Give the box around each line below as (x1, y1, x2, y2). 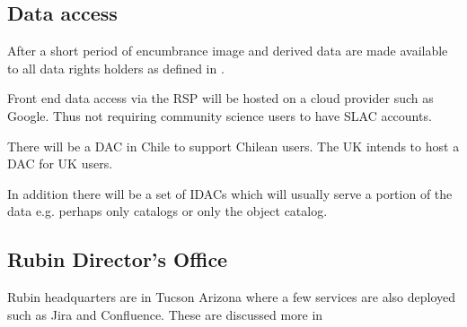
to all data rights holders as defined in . (7, 58, 225, 77)
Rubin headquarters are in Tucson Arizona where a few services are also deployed (7, 288, 455, 306)
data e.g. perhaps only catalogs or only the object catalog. (7, 202, 328, 220)
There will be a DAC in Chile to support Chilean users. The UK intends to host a (7, 136, 460, 155)
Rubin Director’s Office (7, 245, 228, 273)
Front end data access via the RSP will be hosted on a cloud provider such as (7, 89, 434, 108)
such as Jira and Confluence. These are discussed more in (7, 305, 323, 323)
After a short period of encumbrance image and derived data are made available (7, 41, 448, 60)
